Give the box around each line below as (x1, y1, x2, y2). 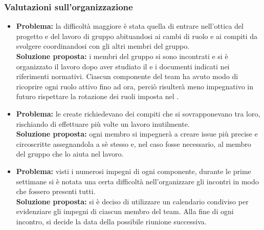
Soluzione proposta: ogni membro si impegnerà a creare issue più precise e (16, 128, 258, 139)
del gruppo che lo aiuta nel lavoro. (16, 148, 124, 159)
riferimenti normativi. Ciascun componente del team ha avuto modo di (16, 71, 238, 82)
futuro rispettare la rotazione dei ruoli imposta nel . (16, 91, 179, 102)
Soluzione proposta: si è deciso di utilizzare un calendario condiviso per (16, 196, 249, 206)
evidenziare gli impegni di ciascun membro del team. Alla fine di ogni (16, 206, 234, 217)
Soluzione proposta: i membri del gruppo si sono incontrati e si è (16, 51, 228, 61)
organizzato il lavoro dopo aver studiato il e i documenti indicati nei (16, 61, 230, 71)
